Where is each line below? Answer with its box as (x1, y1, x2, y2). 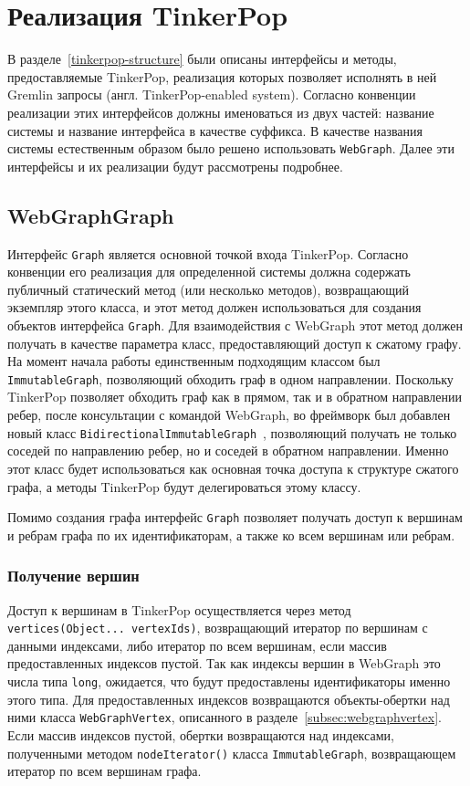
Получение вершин (7, 564, 140, 587)
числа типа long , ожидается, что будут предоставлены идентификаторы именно (7, 672, 451, 691)
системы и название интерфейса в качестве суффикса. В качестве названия (7, 121, 423, 140)
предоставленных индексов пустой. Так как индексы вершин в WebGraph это (7, 654, 441, 673)
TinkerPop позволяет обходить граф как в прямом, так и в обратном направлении (7, 387, 463, 406)
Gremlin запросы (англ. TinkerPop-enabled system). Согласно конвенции (7, 85, 416, 104)
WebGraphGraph (7, 201, 174, 229)
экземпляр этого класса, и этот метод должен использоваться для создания (7, 298, 422, 317)
